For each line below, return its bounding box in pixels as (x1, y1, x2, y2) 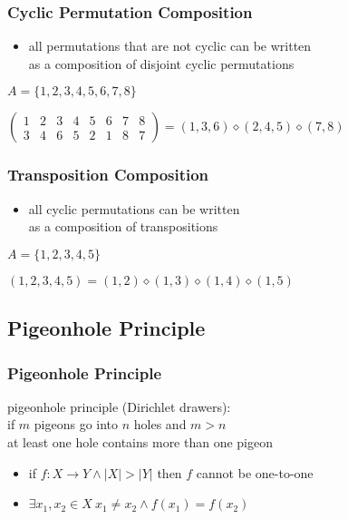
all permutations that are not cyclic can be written (28, 36, 312, 55)
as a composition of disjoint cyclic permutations (28, 54, 295, 73)
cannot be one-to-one (196, 463, 314, 482)
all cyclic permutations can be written (28, 199, 240, 218)
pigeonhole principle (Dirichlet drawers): (7, 397, 231, 416)
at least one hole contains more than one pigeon (7, 433, 274, 451)
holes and (133, 415, 187, 434)
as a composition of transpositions (28, 217, 218, 236)
